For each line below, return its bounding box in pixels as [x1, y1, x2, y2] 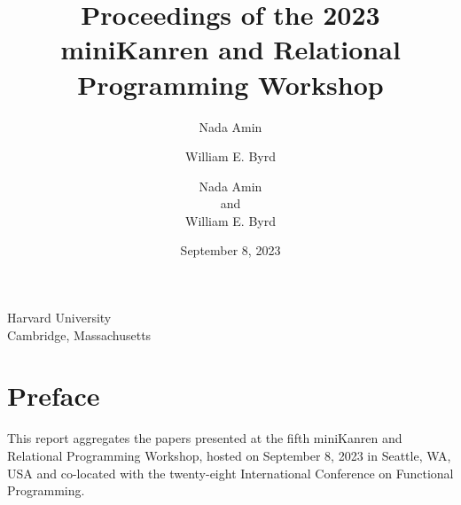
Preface [7, 377, 100, 414]
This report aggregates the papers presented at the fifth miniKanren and [7, 429, 402, 447]
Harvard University [7, 308, 112, 327]
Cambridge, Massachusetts [7, 325, 152, 344]
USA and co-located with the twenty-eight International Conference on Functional [7, 463, 454, 482]
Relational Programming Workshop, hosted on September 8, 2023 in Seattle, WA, [7, 446, 451, 464]
